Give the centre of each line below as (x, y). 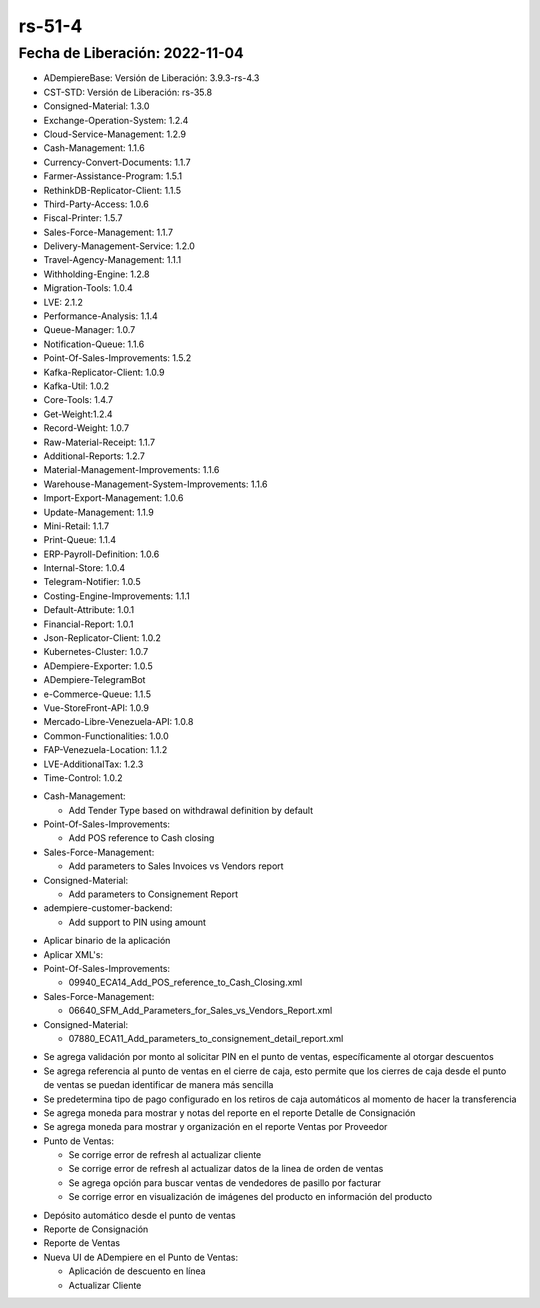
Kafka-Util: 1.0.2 (76, 386)
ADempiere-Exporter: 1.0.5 (98, 666)
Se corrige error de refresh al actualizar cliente (165, 1155)
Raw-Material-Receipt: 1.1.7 (99, 442)
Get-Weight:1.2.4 (78, 414)
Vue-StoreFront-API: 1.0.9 (96, 707)
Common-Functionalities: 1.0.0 (106, 736)
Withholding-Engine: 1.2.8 (96, 274)
